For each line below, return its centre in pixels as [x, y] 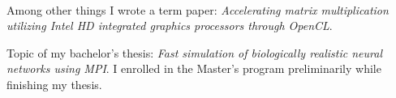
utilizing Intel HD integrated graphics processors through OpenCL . [170, 26]
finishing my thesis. [54, 84]
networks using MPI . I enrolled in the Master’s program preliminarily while [194, 68]
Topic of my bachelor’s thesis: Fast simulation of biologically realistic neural [194, 52]
